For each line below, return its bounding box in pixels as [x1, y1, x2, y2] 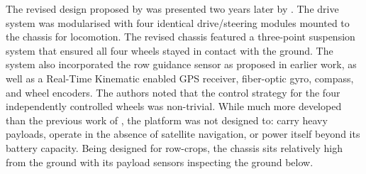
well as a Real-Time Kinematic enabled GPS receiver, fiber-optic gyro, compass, [6, 70, 354, 85]
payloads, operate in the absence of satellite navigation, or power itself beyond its [6, 126, 360, 141]
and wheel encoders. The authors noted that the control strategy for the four [6, 85, 340, 99]
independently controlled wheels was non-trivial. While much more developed [6, 99, 342, 114]
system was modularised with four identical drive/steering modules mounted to [6, 15, 350, 30]
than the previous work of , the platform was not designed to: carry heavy [6, 112, 328, 127]
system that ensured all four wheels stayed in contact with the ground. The [6, 43, 333, 58]
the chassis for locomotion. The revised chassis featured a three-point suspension [6, 29, 355, 44]
